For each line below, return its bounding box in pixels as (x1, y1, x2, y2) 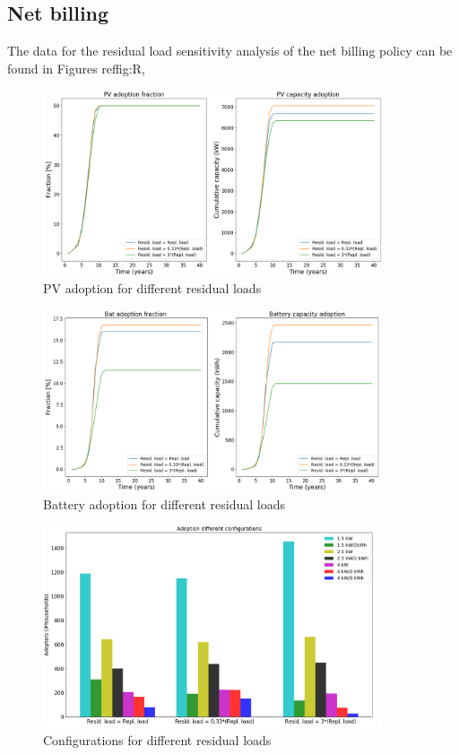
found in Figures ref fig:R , (7, 58, 145, 77)
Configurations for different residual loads (43, 730, 272, 749)
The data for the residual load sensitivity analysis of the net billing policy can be (7, 41, 453, 60)
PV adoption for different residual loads (43, 279, 262, 298)
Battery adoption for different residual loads (43, 494, 286, 513)
